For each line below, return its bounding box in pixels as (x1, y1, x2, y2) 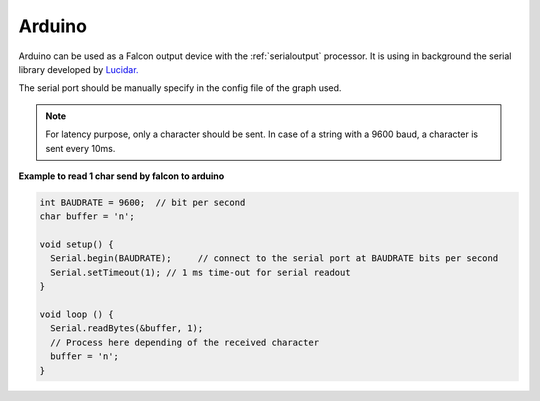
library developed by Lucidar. (18, 63, 139, 75)
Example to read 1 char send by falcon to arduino (18, 170, 225, 182)
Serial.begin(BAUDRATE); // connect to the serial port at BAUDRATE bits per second (50, 253, 499, 264)
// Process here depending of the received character (50, 336, 320, 348)
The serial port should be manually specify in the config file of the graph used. (18, 82, 342, 94)
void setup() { (39, 239, 114, 250)
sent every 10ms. (45, 142, 116, 154)
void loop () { (39, 309, 114, 320)
